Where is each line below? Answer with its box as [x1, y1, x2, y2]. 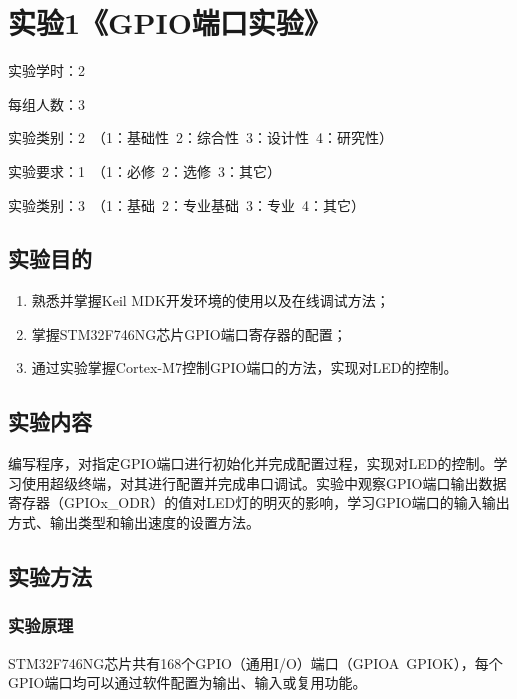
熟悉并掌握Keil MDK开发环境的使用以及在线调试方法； [31, 290, 390, 311]
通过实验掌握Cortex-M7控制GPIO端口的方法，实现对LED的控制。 [31, 357, 458, 378]
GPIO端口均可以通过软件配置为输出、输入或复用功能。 [8, 672, 367, 693]
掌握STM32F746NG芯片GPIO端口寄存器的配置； [31, 323, 347, 344]
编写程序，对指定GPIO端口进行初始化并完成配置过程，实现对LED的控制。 [8, 453, 494, 474]
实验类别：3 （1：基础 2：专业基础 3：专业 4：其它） [8, 194, 365, 215]
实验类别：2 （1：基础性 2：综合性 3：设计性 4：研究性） [8, 127, 393, 148]
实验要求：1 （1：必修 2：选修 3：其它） [8, 160, 281, 181]
